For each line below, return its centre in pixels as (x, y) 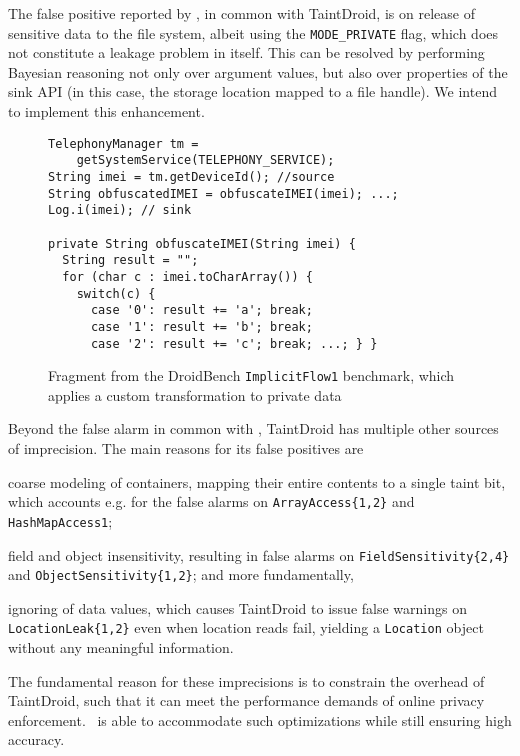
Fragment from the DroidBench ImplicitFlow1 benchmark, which (251, 375)
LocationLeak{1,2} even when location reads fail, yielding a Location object (246, 627)
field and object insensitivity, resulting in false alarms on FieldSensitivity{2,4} (259, 554)
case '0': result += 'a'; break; (201, 310)
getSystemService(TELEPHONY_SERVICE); (205, 160)
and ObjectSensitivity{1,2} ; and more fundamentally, (181, 574)
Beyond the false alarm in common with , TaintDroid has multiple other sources (253, 428)
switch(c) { (116, 293)
